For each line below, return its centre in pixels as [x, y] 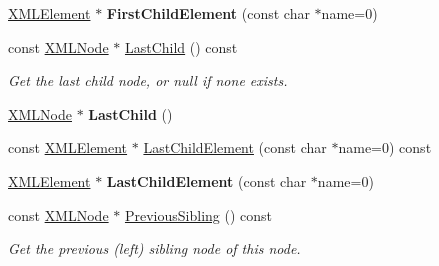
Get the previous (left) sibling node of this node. [154, 248]
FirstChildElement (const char [208, 13]
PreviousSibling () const [198, 214]
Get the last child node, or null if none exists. [148, 80]
